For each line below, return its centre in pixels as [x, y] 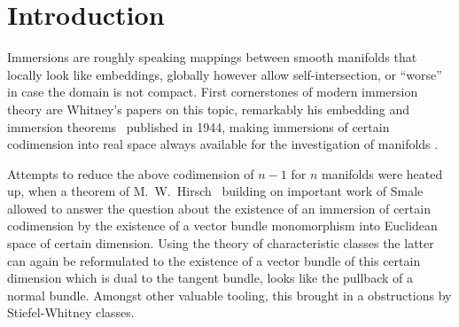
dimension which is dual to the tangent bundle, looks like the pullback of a [210, 278]
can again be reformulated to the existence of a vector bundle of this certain [214, 260]
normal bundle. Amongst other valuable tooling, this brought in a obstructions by [229, 295]
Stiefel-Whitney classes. [71, 312]
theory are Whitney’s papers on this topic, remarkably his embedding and [208, 109]
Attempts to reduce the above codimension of [131, 173]
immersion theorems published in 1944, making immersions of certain [198, 126]
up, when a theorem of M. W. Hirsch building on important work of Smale [215, 191]
